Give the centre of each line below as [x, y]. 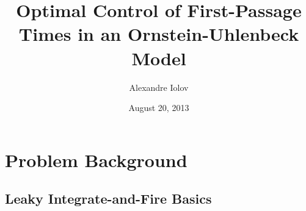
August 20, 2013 [159, 108]
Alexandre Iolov [159, 87]
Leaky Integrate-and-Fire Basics [108, 198]
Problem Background [96, 159]
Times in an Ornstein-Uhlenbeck [159, 34]
